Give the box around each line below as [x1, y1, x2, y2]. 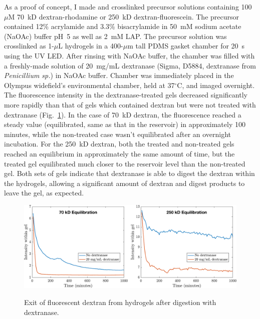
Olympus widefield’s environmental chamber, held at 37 [4, 79, 175, 90]
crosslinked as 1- [4, 40, 54, 51]
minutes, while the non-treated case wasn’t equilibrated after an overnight [4, 128, 231, 139]
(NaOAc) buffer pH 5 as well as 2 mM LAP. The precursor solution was [4, 30, 227, 41]
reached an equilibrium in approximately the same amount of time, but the [4, 148, 235, 158]
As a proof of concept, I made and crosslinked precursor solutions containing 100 [4, 1, 252, 11]
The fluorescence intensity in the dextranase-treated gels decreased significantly [4, 89, 247, 100]
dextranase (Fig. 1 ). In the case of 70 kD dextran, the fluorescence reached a [4, 109, 241, 119]
